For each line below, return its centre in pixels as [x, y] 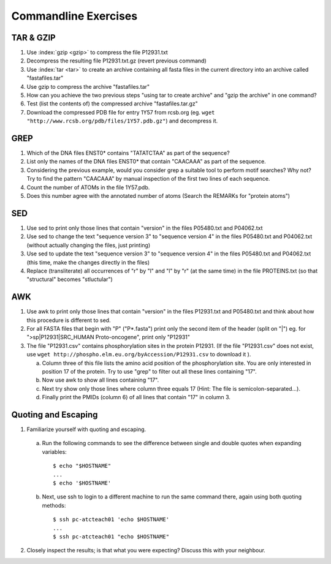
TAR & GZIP [33, 38]
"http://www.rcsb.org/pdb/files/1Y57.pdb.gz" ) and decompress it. [122, 121]
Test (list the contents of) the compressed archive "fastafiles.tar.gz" [112, 103]
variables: [54, 452]
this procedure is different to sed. [69, 320]
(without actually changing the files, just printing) [89, 245]
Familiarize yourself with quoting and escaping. [86, 429]
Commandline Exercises [74, 16]
